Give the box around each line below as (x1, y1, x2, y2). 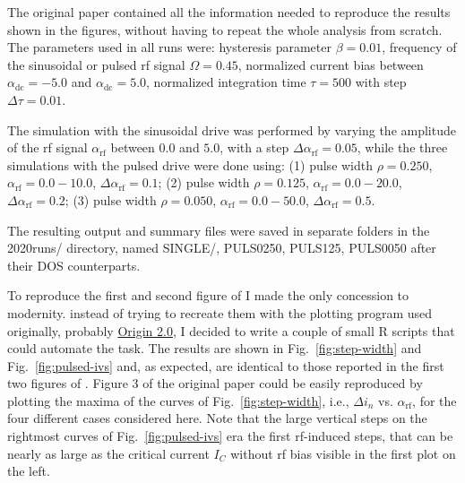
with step (355, 73, 407, 91)
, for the (412, 391, 457, 410)
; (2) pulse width (158, 173, 250, 192)
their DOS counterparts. (7, 255, 141, 274)
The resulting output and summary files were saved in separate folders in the (7, 220, 430, 239)
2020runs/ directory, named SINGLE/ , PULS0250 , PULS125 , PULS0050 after (7, 238, 436, 257)
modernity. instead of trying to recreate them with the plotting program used (7, 303, 433, 322)
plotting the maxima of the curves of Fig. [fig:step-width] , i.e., (7, 391, 349, 410)
